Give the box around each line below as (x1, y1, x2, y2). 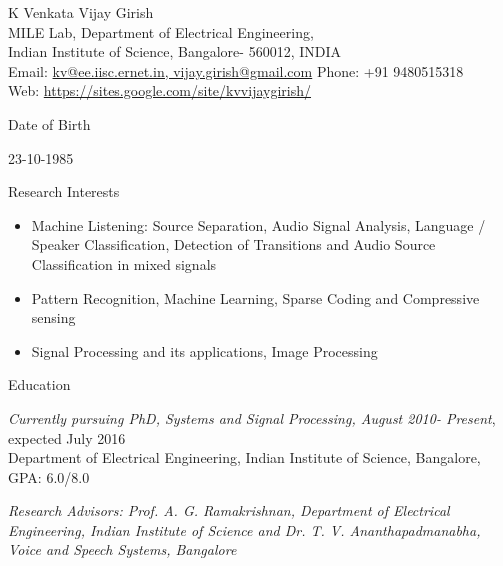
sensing (31, 307, 76, 328)
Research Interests (8, 181, 120, 202)
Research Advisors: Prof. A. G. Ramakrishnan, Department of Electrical (8, 500, 450, 521)
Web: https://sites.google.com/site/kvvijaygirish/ (8, 80, 312, 101)
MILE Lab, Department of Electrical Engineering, (8, 21, 314, 42)
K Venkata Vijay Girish (8, 2, 154, 22)
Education (8, 374, 71, 395)
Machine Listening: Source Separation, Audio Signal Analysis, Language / (31, 214, 486, 235)
